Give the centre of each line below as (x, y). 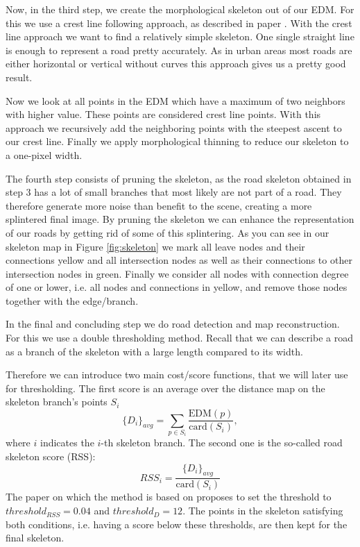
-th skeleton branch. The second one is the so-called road (222, 443)
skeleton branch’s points (57, 402)
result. (19, 77)
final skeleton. (35, 538)
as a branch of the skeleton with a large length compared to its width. (154, 351)
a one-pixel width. (44, 154)
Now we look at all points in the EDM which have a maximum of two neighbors (175, 100)
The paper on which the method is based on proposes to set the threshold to (169, 497)
